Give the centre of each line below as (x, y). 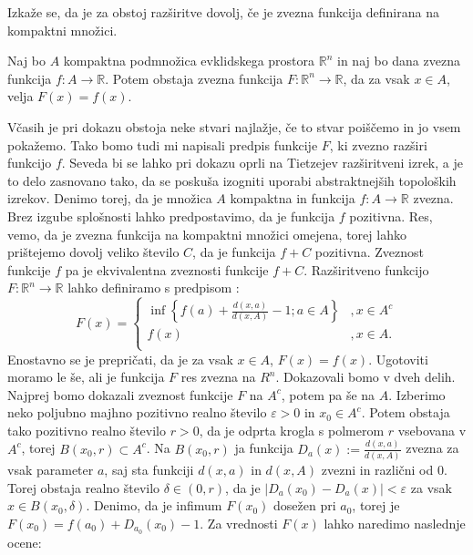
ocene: (25, 542)
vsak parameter (51, 470)
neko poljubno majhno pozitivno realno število (137, 412)
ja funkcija (264, 448)
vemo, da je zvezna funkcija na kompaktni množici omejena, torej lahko (207, 234)
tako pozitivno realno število (87, 430)
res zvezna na (218, 377)
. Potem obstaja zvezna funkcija (194, 78)
